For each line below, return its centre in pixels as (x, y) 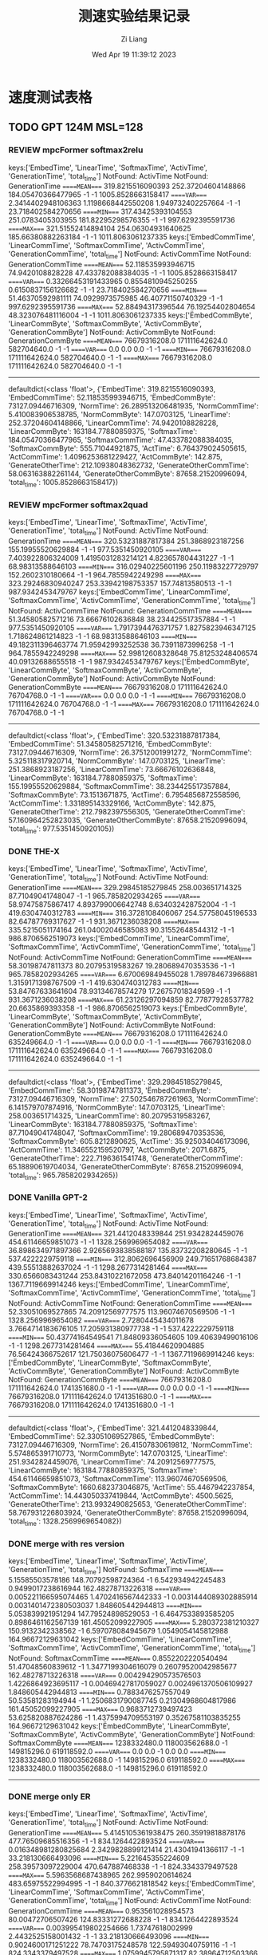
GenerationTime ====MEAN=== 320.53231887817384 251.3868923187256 (126, 541)
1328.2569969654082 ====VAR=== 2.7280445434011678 (101, 1320)
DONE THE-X (34, 851)
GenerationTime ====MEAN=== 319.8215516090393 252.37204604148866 (127, 186)
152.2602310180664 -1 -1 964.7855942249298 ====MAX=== (105, 575)
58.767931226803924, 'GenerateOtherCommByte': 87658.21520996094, (128, 1513)
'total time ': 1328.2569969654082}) (65, 1522)
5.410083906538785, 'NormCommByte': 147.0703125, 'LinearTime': (120, 415)
